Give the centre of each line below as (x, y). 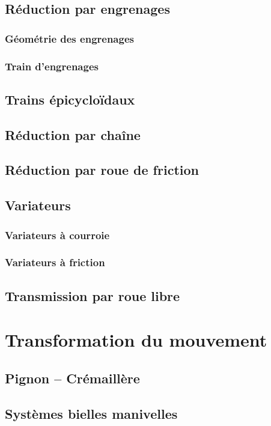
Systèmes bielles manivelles (91, 413)
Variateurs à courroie (57, 235)
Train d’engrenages (52, 66)
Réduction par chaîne (73, 134)
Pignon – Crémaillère (72, 378)
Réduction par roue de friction (102, 170)
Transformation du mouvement (136, 340)
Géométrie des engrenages (69, 38)
